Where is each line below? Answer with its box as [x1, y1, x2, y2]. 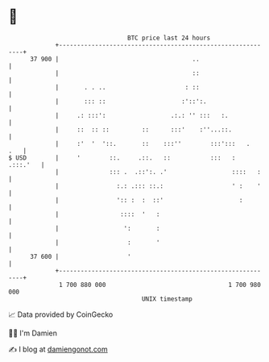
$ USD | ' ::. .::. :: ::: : [8, 153, 236, 162]
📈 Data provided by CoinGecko [8, 310, 114, 319]
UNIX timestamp [141, 294, 193, 303]
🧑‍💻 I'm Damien [8, 328, 58, 338]
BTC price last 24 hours [127, 34, 211, 42]
